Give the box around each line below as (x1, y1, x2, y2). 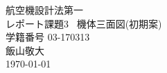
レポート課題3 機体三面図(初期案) (6, 16, 162, 30)
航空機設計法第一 (6, 3, 83, 17)
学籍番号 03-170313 (6, 30, 90, 44)
